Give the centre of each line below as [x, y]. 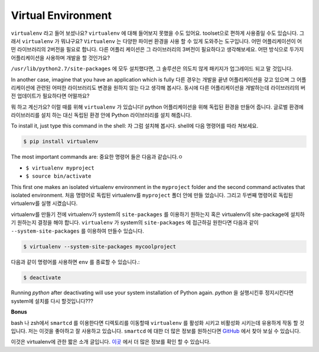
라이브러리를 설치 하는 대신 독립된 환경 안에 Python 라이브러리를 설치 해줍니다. [101, 115]
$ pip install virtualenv [61, 141]
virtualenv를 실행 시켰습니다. [44, 203]
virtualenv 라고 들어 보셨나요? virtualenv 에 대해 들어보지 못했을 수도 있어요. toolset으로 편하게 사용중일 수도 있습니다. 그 [157, 33]
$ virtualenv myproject [60, 168]
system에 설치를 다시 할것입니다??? [52, 301]
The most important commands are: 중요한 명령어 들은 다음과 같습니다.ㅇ [97, 157]
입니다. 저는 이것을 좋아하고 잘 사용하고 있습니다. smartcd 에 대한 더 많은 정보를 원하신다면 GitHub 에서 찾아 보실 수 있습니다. [156, 331]
